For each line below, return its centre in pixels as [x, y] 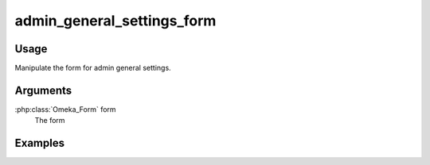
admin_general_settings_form [115, 21]
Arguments [43, 90]
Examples [40, 143]
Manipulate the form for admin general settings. [93, 68]
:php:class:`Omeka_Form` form [65, 109]
